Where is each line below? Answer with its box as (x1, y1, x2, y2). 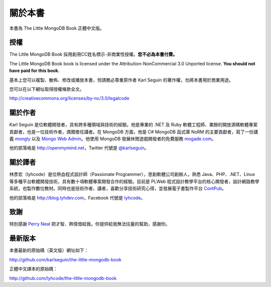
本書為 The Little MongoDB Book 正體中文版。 (9, 25, 105, 31)
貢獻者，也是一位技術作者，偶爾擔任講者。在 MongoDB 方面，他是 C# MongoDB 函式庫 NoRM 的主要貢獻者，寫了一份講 (9, 129, 258, 135)
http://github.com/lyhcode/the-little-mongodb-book (9, 275, 117, 281)
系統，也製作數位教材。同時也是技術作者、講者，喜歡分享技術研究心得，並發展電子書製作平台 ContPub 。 (9, 185, 227, 192)
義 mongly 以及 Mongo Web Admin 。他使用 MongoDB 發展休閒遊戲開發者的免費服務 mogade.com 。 (9, 136, 216, 142)
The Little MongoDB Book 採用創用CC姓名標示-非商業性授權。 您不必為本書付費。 (9, 51, 178, 57)
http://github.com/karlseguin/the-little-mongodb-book (9, 256, 122, 262)
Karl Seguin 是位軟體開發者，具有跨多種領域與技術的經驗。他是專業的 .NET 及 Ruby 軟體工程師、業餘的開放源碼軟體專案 (9, 122, 258, 128)
